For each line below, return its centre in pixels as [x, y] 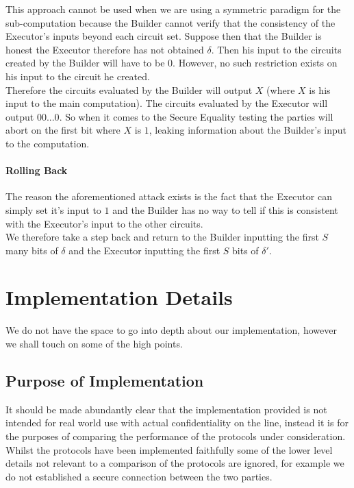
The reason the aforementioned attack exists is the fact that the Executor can [169, 196]
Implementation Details [119, 297]
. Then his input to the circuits [276, 49]
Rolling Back [37, 170]
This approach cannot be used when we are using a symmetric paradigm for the [173, 9]
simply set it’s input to [53, 209]
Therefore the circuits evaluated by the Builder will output [129, 89]
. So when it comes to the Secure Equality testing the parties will [196, 116]
